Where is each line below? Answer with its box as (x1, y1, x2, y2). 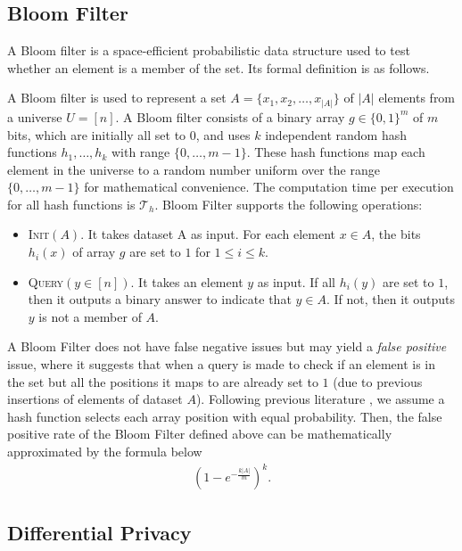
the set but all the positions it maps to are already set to (7, 372, 318, 391)
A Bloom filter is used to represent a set (7, 88, 227, 107)
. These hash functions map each (246, 143, 425, 161)
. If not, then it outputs (326, 290, 455, 308)
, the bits (371, 225, 421, 243)
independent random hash (265, 125, 408, 144)
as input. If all (257, 272, 335, 291)
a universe (7, 107, 62, 126)
